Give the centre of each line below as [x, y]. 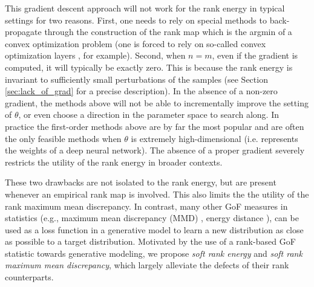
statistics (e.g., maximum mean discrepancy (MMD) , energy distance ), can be [152, 218]
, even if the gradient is [255, 55]
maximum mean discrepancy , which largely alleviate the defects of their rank [147, 265]
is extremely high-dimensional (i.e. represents [214, 138]
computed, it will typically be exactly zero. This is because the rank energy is [149, 67]
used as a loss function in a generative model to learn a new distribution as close [154, 229]
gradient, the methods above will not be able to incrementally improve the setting [157, 102]
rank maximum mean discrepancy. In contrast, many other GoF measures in [146, 206]
